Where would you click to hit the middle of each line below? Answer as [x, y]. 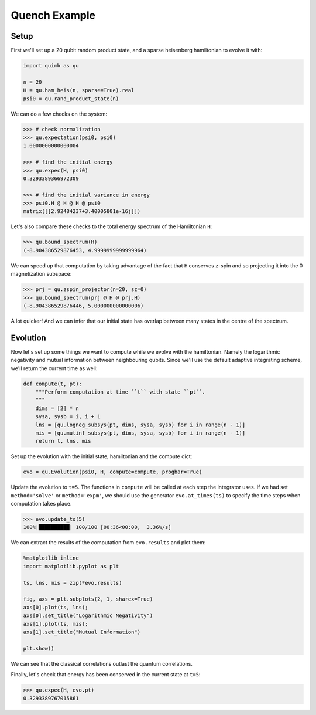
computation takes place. [41, 504]
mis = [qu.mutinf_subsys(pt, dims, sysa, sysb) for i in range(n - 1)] [140, 433]
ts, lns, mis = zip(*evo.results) [73, 583]
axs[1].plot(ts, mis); [56, 624]
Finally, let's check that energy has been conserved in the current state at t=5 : [106, 675]
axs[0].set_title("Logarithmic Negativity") [88, 616]
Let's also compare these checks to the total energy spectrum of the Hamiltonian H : [111, 226]
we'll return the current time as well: [54, 368]
